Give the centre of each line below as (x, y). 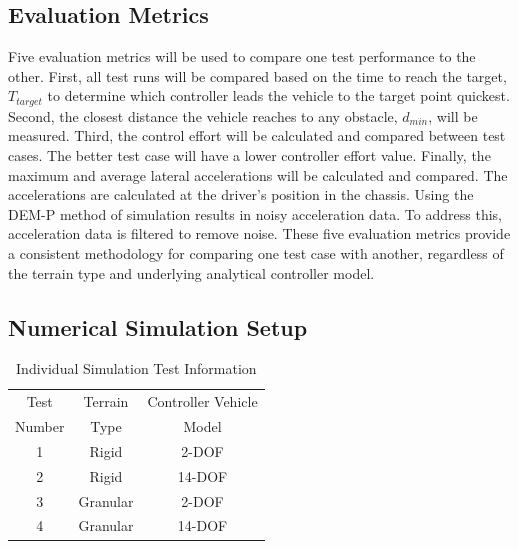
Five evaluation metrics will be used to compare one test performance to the (242, 56)
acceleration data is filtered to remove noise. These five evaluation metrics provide (259, 233)
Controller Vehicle (202, 401)
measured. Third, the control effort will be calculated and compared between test (257, 135)
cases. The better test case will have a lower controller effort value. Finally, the (249, 155)
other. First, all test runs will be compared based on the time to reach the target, (257, 75)
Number (40, 426)
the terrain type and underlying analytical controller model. (191, 272)
